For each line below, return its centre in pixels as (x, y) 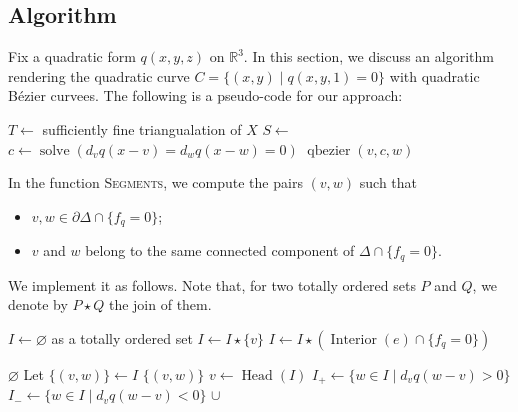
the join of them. (160, 304)
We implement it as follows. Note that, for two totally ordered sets (212, 284)
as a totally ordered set (122, 337)
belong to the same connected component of (220, 250)
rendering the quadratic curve (99, 75)
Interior (353, 339)
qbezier (329, 150)
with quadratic (434, 75)
